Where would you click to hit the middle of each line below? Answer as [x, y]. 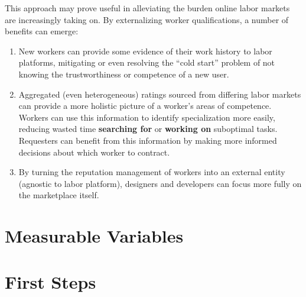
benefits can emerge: [42, 31]
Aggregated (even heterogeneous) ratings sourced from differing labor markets [160, 94]
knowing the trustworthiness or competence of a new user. [124, 74]
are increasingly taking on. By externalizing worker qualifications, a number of [147, 19]
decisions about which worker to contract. [94, 152]
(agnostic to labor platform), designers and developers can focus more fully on [160, 183]
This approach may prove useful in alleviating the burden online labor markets [147, 8]
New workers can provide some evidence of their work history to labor [145, 51]
